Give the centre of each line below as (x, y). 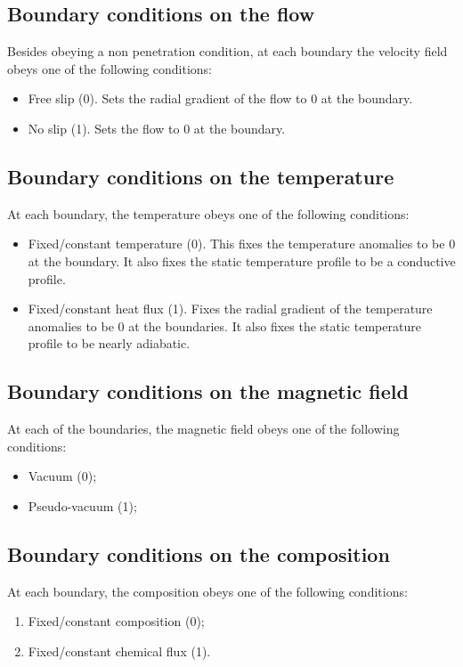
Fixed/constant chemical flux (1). (119, 651)
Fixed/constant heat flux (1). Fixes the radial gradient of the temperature (230, 309)
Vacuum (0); (62, 476)
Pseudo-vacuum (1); (82, 505)
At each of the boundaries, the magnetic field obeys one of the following (203, 429)
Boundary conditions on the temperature (201, 176)
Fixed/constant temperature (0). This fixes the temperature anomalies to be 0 (242, 244)
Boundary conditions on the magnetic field (208, 391)
